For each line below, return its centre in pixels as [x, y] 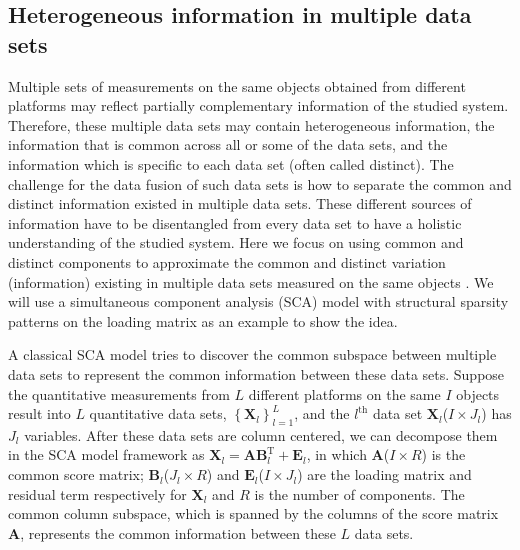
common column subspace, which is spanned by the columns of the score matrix [253, 513]
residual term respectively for [97, 493]
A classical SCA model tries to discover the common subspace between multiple [252, 354]
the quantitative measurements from [119, 393]
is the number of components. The [359, 493]
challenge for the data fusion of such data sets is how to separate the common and [260, 183]
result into [39, 413]
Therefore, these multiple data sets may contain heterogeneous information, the [251, 124]
